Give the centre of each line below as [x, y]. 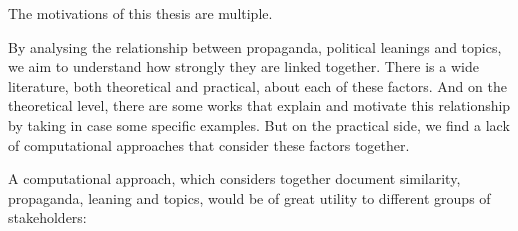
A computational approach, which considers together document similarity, [234, 178]
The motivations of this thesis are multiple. [140, 13]
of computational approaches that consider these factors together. [209, 144]
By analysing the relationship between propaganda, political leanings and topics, [255, 46]
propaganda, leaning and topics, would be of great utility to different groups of [249, 197]
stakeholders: [47, 217]
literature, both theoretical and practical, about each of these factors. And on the [257, 85]
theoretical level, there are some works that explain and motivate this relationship [259, 105]
